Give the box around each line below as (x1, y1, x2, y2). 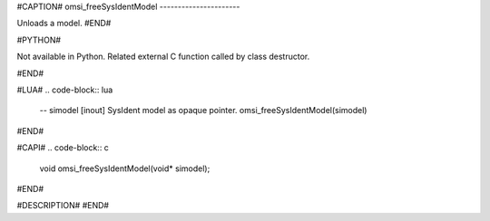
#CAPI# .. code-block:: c (16, 142, 109, 153)
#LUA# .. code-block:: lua (16, 84, 113, 95)
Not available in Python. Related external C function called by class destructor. (16, 51, 310, 62)
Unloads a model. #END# (16, 18, 112, 29)
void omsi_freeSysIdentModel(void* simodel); (39, 163, 211, 174)
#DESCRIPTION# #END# (16, 200, 109, 211)
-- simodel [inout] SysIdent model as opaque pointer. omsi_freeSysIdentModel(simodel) (39, 105, 367, 116)
